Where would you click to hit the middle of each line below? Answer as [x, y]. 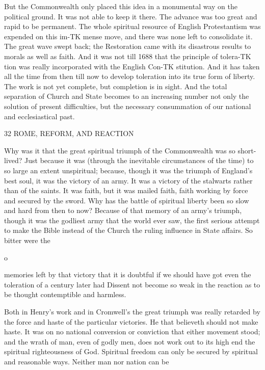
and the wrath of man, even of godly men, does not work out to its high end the [130, 341]
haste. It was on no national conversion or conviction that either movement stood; [132, 332]
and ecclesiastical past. [39, 116]
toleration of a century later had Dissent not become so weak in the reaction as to [132, 284]
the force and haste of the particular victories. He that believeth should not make [131, 321]
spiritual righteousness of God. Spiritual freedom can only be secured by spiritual [131, 351]
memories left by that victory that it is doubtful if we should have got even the [128, 274]
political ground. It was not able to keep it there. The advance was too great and [131, 16]
